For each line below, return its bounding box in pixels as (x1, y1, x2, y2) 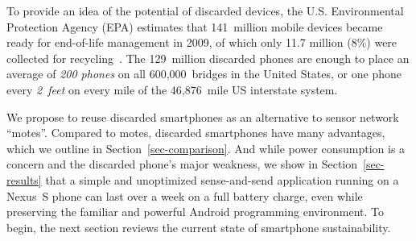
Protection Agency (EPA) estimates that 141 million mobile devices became (6, 18, 383, 35)
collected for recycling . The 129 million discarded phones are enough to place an (6, 49, 410, 66)
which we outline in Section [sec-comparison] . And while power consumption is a (6, 139, 406, 156)
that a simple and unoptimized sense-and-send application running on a (45, 171, 399, 188)
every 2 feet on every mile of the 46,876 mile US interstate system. (6, 81, 338, 98)
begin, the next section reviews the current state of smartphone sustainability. (6, 218, 391, 235)
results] (6, 171, 42, 188)
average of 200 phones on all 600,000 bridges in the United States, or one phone (6, 65, 402, 82)
